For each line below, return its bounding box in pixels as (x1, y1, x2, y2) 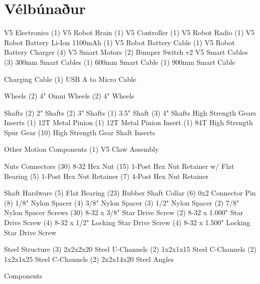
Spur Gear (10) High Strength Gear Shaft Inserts (4, 127, 156, 137)
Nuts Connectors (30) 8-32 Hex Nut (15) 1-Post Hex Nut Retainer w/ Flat (4, 161, 234, 171)
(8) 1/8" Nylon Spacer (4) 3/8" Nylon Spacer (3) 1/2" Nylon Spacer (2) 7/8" (4, 197, 239, 208)
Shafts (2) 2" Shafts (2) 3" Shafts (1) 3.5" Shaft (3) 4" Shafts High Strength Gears (4, 107, 256, 118)
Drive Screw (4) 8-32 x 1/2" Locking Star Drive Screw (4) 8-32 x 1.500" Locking (4, 217, 250, 228)
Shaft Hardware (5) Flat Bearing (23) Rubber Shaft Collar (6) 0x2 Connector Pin (4, 187, 256, 198)
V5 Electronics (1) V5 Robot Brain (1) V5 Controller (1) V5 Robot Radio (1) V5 (4, 27, 255, 38)
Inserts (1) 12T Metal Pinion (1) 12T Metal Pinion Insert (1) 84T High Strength (4, 117, 253, 128)
